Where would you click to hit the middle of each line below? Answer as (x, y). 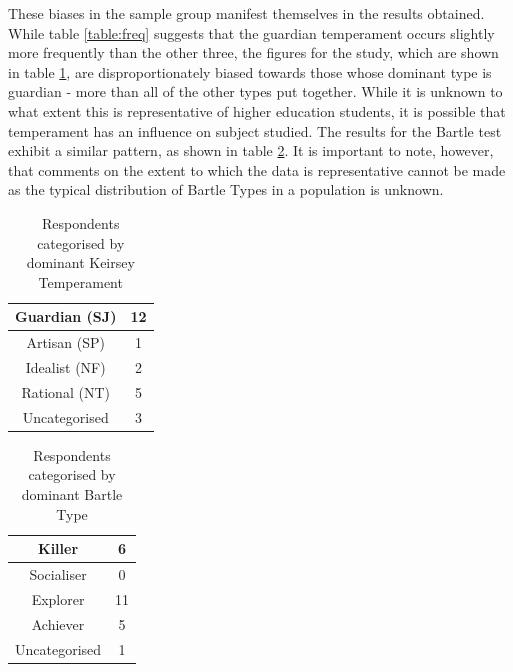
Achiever (58, 623)
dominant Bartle (72, 493)
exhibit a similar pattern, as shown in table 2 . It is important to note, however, (251, 150)
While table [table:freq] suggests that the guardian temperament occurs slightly (251, 32)
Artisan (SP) (65, 342)
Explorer (58, 598)
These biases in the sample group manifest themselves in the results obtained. (246, 13)
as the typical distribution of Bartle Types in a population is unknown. (226, 189)
